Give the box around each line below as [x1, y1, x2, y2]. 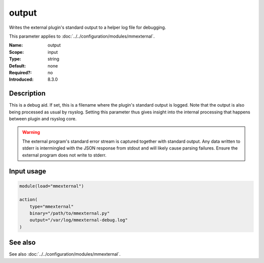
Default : [9, 63, 26, 68]
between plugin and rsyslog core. [9, 115, 77, 122]
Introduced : [9, 76, 34, 83]
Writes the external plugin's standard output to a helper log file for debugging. [9, 24, 166, 30]
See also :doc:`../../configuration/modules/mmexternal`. [9, 251, 121, 257]
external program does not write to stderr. [22, 152, 107, 158]
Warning [22, 130, 40, 135]
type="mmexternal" [29, 203, 74, 209]
